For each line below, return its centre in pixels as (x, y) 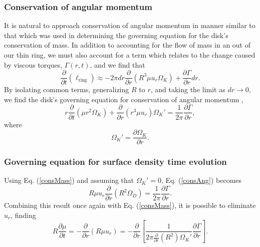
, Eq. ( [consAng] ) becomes (201, 180)
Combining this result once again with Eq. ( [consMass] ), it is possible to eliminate (130, 205)
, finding (23, 215)
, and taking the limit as (188, 89)
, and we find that (117, 64)
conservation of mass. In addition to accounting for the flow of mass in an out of (127, 45)
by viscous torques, (33, 64)
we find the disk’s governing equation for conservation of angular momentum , (124, 99)
